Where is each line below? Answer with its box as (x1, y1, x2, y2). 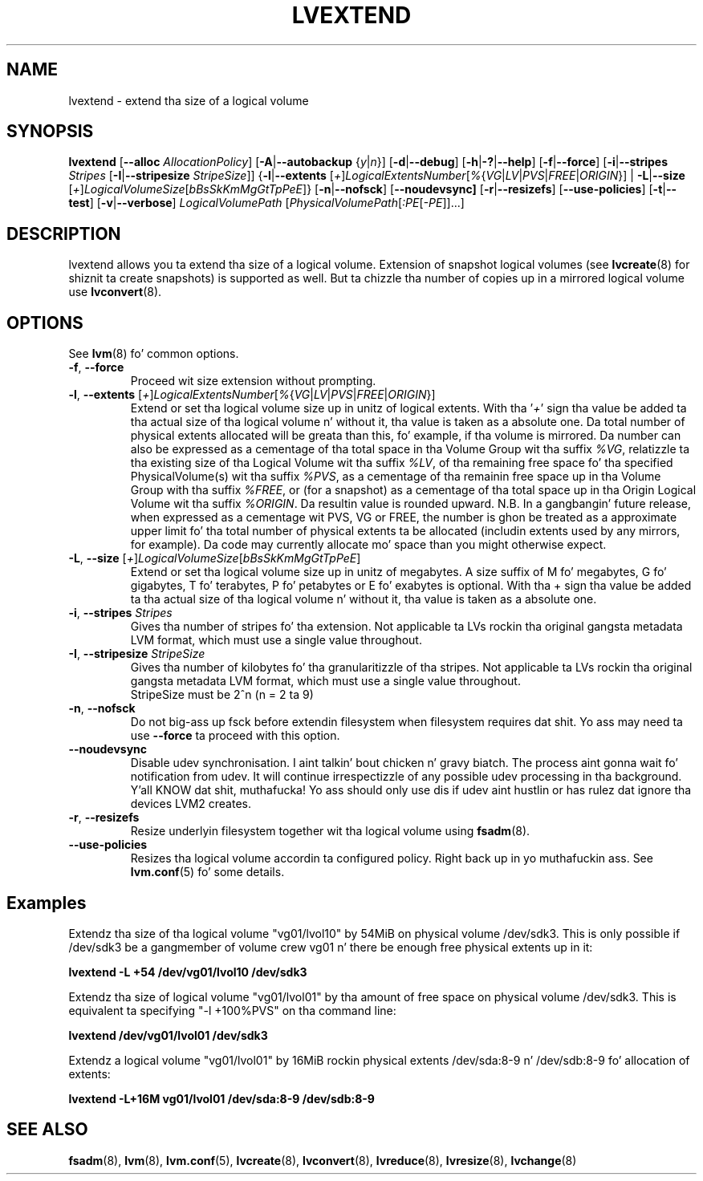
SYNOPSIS (6, 121, 94, 142)
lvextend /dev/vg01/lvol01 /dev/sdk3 (68, 1028, 268, 1042)
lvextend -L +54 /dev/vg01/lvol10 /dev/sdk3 (68, 964, 307, 979)
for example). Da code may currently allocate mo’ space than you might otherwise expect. (130, 538, 607, 552)
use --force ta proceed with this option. (130, 728, 340, 743)
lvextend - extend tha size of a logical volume (68, 93, 309, 108)
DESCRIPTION (6, 223, 121, 244)
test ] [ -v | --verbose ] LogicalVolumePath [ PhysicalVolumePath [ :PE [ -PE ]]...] (68, 196, 465, 210)
